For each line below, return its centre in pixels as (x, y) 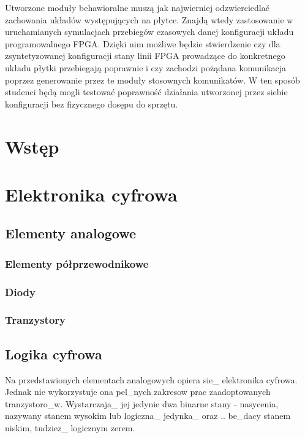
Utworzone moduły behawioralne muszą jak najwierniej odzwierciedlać (137, 7)
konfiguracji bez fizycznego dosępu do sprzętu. (92, 104)
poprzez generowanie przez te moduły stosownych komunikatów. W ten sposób (152, 80)
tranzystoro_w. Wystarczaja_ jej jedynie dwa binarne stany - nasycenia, (142, 403)
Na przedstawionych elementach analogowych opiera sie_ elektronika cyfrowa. (151, 379)
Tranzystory (35, 320)
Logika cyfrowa (54, 354)
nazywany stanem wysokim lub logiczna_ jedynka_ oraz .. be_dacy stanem (148, 416)
